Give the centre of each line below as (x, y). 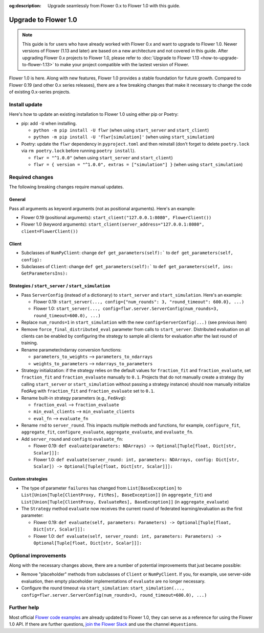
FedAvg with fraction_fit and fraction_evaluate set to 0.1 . (88, 391)
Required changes (31, 177)
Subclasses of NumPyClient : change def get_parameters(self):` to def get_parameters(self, (127, 253)
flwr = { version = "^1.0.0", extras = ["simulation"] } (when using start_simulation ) (138, 165)
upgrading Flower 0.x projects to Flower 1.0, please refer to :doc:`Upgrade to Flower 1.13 (111, 58)
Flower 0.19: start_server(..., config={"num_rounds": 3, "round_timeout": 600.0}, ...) (139, 302)
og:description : (25, 6)
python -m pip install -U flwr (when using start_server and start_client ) (121, 130)
